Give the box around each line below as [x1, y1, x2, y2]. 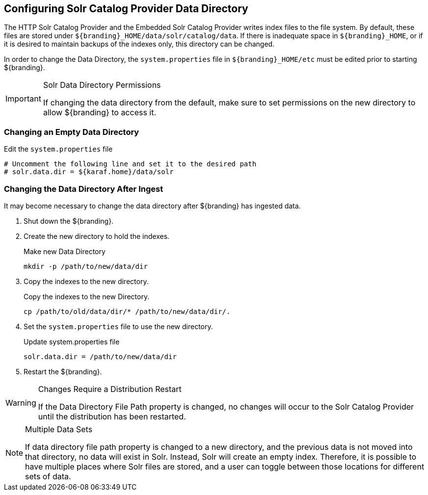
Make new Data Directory [24, 247, 106, 256]
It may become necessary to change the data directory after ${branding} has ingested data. [4, 201, 301, 210]
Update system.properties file [24, 337, 120, 346]
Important [5, 94, 41, 104]
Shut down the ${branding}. [24, 216, 114, 225]
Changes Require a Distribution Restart [38, 384, 182, 394]
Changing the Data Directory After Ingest [4, 183, 163, 194]
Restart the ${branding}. [24, 367, 102, 376]
